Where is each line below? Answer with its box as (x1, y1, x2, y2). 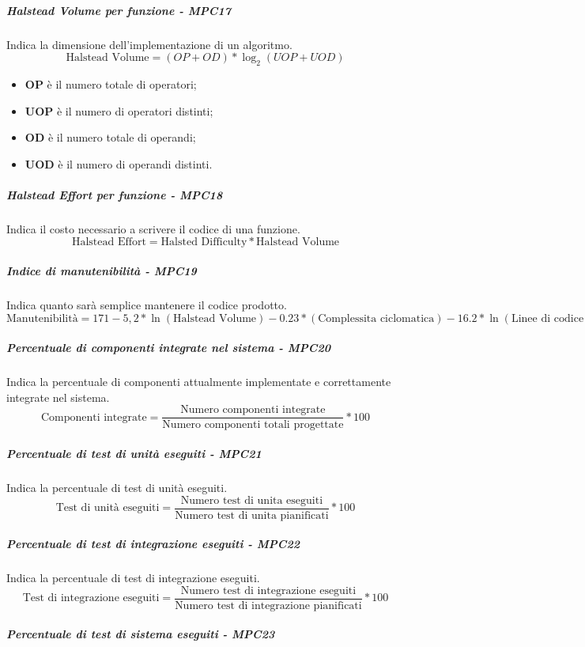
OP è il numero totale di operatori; (25, 75, 197, 92)
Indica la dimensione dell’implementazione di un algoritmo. (6, 36, 292, 52)
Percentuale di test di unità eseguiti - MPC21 (6, 445, 262, 462)
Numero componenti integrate (180, 404, 326, 416)
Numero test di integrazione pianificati (175, 600, 362, 611)
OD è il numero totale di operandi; (25, 129, 196, 146)
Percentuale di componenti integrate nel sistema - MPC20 (6, 339, 330, 356)
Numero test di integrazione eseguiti (180, 585, 357, 596)
